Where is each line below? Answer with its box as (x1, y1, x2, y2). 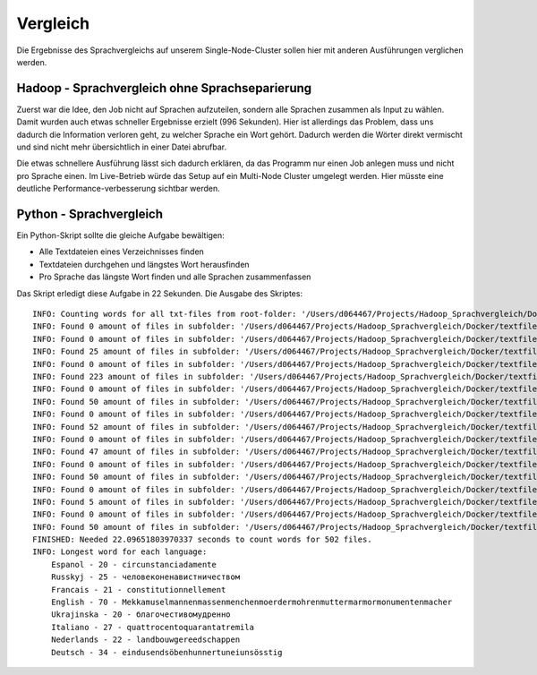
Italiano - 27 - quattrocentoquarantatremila (50, 622, 255, 632)
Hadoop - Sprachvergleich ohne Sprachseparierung (16, 81, 312, 96)
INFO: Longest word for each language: (32, 547, 208, 557)
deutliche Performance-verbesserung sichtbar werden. (16, 184, 221, 194)
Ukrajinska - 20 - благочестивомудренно (50, 610, 232, 619)
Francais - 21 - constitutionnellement (50, 585, 226, 594)
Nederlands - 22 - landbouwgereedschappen (50, 635, 241, 645)
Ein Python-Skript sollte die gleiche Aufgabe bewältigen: (16, 230, 226, 241)
